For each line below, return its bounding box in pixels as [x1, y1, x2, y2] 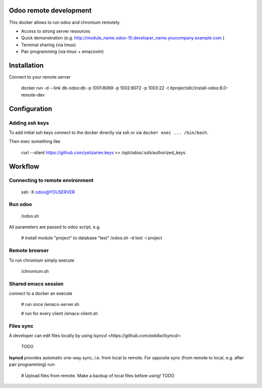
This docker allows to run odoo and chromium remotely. [9, 19, 121, 25]
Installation [9, 61, 44, 69]
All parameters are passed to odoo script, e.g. [9, 224, 101, 230]
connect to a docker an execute [9, 290, 73, 296]
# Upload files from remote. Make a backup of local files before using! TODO [21, 372, 175, 378]
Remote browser [9, 247, 49, 254]
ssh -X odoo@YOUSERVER [21, 189, 75, 195]
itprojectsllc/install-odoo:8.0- [170, 85, 228, 91]
